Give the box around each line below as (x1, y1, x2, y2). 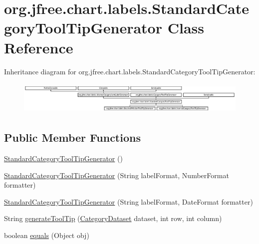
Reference (4, 37, 73, 57)
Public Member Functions (4, 130, 141, 145)
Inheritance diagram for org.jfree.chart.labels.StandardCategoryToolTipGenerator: (4, 66, 256, 76)
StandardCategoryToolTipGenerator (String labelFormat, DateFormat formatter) (4, 196, 253, 207)
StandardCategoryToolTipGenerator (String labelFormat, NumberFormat (4, 170, 229, 180)
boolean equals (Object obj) (4, 230, 89, 240)
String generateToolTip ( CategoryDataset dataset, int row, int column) (4, 213, 222, 224)
